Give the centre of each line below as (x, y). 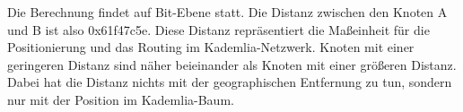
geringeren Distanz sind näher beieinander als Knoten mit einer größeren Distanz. (232, 64)
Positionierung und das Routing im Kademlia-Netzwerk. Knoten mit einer (211, 47)
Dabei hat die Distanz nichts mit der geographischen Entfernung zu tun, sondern (230, 82)
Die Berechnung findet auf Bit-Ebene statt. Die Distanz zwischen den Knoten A (227, 12)
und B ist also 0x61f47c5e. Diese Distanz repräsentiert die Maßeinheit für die (218, 29)
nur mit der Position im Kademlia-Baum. (121, 99)
